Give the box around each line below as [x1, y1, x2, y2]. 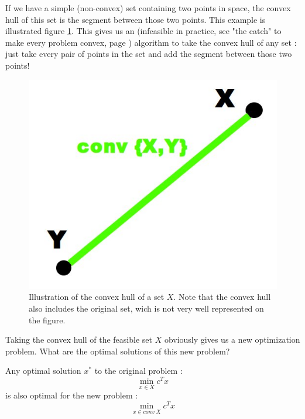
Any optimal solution [5, 364, 81, 377]
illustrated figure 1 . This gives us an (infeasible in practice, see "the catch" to [5, 25, 282, 37]
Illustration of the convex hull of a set [29, 290, 165, 303]
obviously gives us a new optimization [164, 333, 300, 346]
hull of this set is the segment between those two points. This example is [5, 13, 266, 25]
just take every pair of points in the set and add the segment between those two [5, 48, 292, 60]
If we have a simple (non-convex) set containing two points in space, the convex [5, 2, 291, 13]
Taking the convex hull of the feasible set [5, 333, 152, 346]
